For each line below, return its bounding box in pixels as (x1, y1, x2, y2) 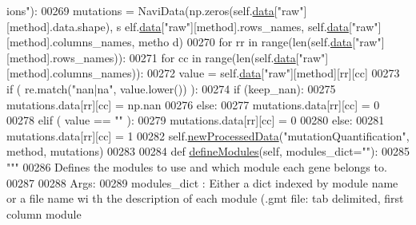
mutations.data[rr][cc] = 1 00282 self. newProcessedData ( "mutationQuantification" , (6, 127, 410, 144)
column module (6, 205, 82, 222)
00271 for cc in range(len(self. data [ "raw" (129, 49, 326, 65)
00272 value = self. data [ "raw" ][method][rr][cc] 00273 (146, 65, 400, 81)
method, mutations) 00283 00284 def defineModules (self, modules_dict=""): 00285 (6, 143, 410, 160)
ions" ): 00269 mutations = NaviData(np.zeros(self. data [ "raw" (6, 2, 304, 18)
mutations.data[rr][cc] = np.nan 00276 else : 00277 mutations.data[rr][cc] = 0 (6, 96, 380, 112)
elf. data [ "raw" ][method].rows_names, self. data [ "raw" (124, 18, 378, 34)
